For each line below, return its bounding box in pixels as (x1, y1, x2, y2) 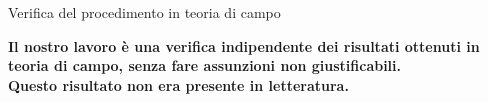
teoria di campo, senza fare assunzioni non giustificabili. (8, 55, 402, 76)
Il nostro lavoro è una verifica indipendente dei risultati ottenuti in (8, 35, 480, 56)
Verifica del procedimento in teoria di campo (8, 2, 281, 22)
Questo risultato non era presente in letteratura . (8, 74, 349, 95)
